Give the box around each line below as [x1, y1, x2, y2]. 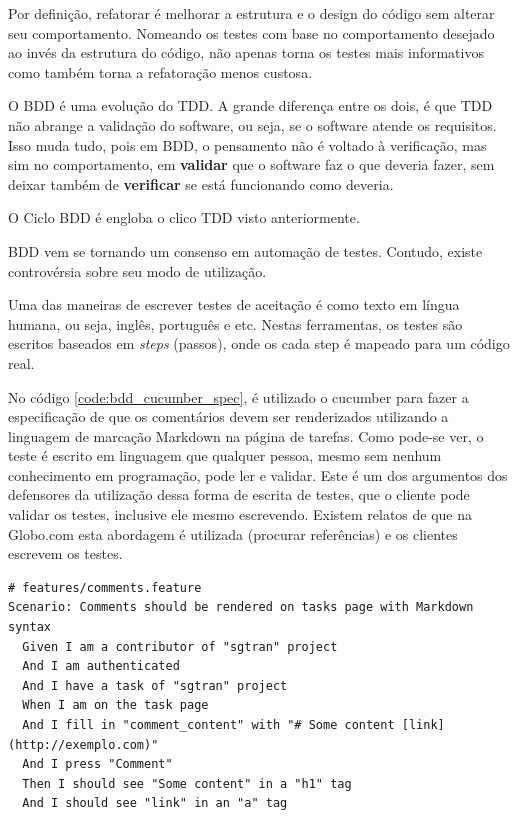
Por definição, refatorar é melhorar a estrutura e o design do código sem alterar [8, 3, 495, 23]
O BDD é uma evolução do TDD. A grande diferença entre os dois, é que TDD [8, 95, 493, 116]
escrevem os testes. [8, 543, 123, 564]
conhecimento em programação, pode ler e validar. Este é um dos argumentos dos [8, 464, 508, 485]
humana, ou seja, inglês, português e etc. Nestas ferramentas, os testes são [8, 313, 463, 334]
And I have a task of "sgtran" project [22, 678, 288, 693]
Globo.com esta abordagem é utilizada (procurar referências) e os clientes [8, 523, 458, 544]
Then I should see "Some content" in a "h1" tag [22, 776, 352, 791]
